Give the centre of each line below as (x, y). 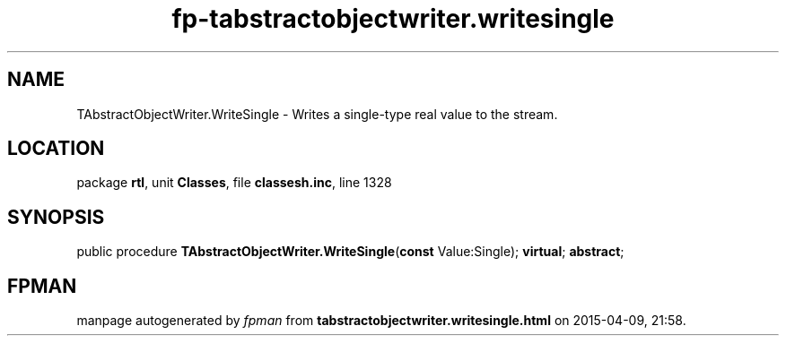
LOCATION (56, 149)
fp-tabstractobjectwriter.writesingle (393, 19)
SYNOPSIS (56, 217)
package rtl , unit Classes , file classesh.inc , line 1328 (234, 183)
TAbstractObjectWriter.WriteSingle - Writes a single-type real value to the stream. (317, 114)
